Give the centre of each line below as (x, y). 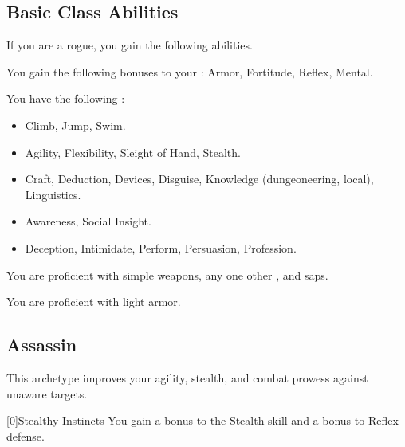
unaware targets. (47, 393)
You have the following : (66, 98)
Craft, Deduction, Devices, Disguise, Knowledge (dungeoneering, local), (199, 179)
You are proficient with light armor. (94, 302)
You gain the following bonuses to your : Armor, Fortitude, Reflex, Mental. (190, 71)
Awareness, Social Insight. (88, 221)
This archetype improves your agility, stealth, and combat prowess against (187, 377)
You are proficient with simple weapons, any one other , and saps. (167, 274)
